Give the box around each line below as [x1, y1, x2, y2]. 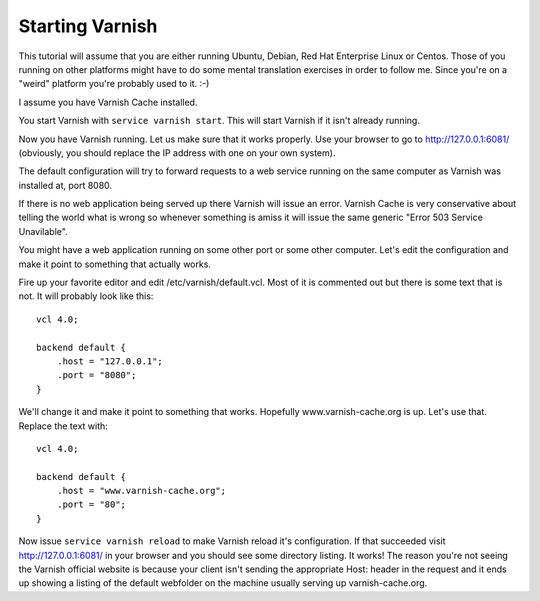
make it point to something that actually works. [18, 258, 212, 270]
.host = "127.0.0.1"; [56, 355, 164, 367]
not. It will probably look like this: [18, 290, 154, 302]
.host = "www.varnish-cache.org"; [56, 485, 227, 497]
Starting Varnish [18, 15, 158, 37]
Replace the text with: [18, 420, 109, 432]
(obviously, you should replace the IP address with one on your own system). [18, 146, 336, 159]
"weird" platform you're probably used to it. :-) [18, 78, 210, 90]
